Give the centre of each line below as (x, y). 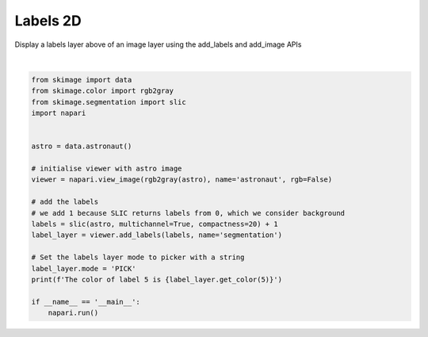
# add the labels (65, 202)
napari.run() (73, 313)
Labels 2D (48, 21)
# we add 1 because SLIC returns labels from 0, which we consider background (188, 213)
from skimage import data (82, 80)
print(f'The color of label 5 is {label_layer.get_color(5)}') (157, 279)
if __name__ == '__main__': (86, 302)
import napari (59, 113)
